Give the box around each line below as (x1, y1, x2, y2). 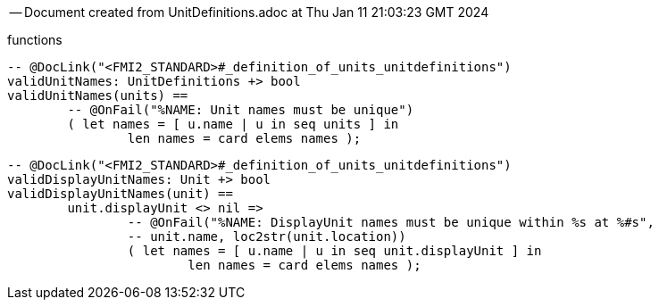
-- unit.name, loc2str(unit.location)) (127, 229, 406, 244)
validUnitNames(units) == (7, 88, 188, 103)
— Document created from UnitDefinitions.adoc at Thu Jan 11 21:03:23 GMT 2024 (9, 4, 489, 20)
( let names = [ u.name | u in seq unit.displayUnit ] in (127, 244, 542, 258)
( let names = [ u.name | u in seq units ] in (67, 117, 399, 131)
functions (7, 32, 63, 47)
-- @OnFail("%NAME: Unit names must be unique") (67, 103, 414, 117)
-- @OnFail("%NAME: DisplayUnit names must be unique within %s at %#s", (127, 215, 655, 229)
